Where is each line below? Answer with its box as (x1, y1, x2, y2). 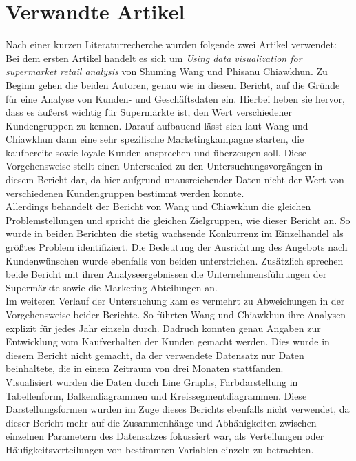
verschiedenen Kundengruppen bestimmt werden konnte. (6, 185, 244, 200)
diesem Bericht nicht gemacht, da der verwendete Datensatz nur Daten (6, 347, 304, 362)
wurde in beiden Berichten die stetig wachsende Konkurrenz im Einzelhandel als (6, 226, 344, 240)
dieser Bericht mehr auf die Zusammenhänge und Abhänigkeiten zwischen (6, 415, 317, 429)
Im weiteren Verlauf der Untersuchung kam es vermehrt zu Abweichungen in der (6, 294, 345, 308)
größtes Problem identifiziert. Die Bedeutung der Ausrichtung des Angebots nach (6, 240, 348, 254)
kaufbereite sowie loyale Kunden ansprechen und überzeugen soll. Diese (6, 145, 306, 159)
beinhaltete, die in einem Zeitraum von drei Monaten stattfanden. (6, 361, 284, 376)
